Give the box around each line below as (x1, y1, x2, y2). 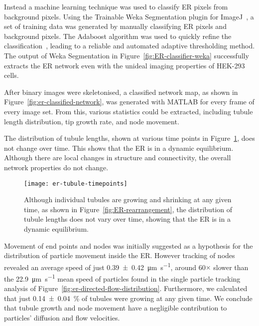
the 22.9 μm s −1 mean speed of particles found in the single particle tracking (4, 272, 241, 284)
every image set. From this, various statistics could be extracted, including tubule (4, 106, 253, 116)
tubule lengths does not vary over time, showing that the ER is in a (24, 214, 231, 224)
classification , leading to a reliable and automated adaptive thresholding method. (4, 40, 255, 51)
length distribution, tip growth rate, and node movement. (4, 116, 179, 126)
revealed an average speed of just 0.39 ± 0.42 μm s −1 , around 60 (4, 260, 206, 272)
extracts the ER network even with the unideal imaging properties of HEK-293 (4, 60, 245, 70)
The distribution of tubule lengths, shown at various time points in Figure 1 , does (4, 133, 255, 143)
